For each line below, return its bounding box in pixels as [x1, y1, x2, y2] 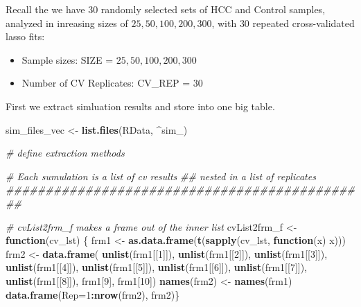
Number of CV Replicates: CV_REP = [21, 76, 191, 90]
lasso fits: [6, 29, 45, 44]
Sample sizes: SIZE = [21, 52, 114, 67]
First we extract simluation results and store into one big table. [6, 98, 275, 113]
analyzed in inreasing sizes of [6, 15, 128, 30]
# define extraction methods [6, 146, 125, 160]
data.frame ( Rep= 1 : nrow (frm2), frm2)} [6, 287, 180, 301]
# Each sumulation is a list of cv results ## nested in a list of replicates [6, 168, 316, 183]
